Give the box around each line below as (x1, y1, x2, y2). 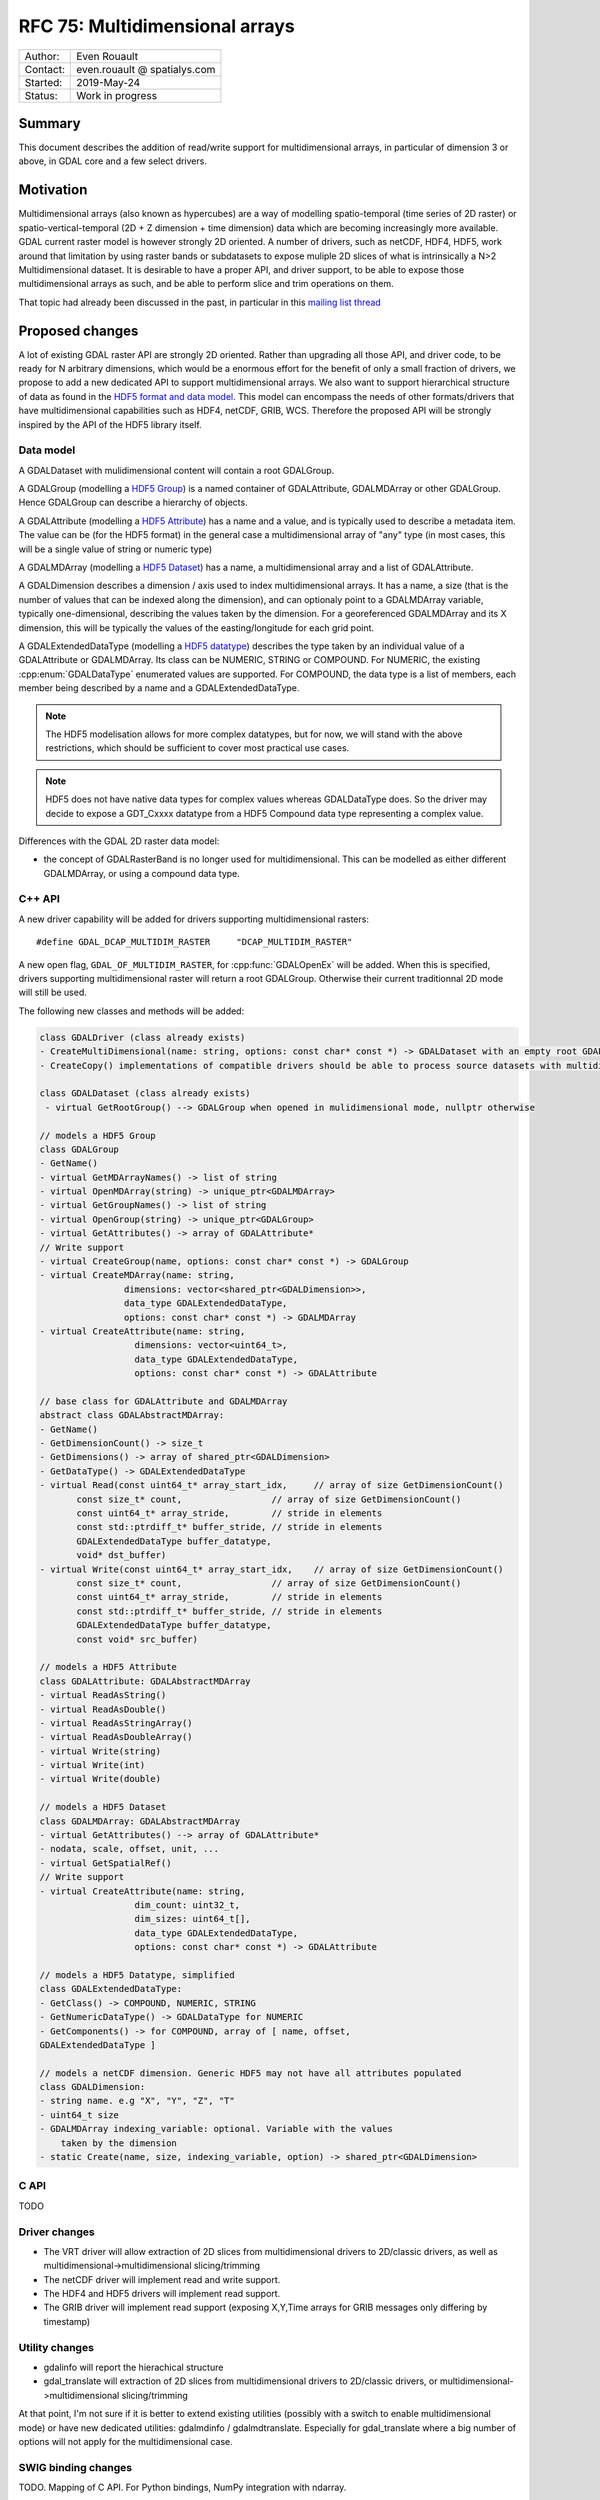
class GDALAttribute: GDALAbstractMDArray (39, 1675, 251, 1687)
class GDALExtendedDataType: (39, 1983, 183, 1995)
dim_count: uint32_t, (134, 1899, 240, 1910)
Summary (18, 115, 81, 132)
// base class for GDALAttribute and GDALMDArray (39, 1395, 288, 1407)
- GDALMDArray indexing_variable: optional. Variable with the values (39, 2123, 394, 2135)
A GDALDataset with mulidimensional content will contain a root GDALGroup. (18, 464, 335, 476)
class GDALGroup (39, 1143, 120, 1155)
